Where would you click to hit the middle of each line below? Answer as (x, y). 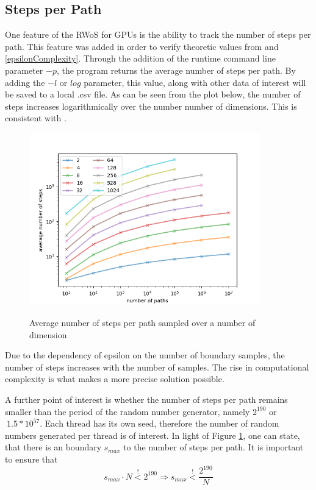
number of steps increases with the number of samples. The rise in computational (157, 367)
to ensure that (31, 459)
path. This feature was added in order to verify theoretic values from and (142, 46)
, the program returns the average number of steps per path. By (176, 70)
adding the (25, 82)
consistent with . (36, 118)
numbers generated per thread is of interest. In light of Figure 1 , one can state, (153, 435)
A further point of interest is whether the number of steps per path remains (146, 399)
